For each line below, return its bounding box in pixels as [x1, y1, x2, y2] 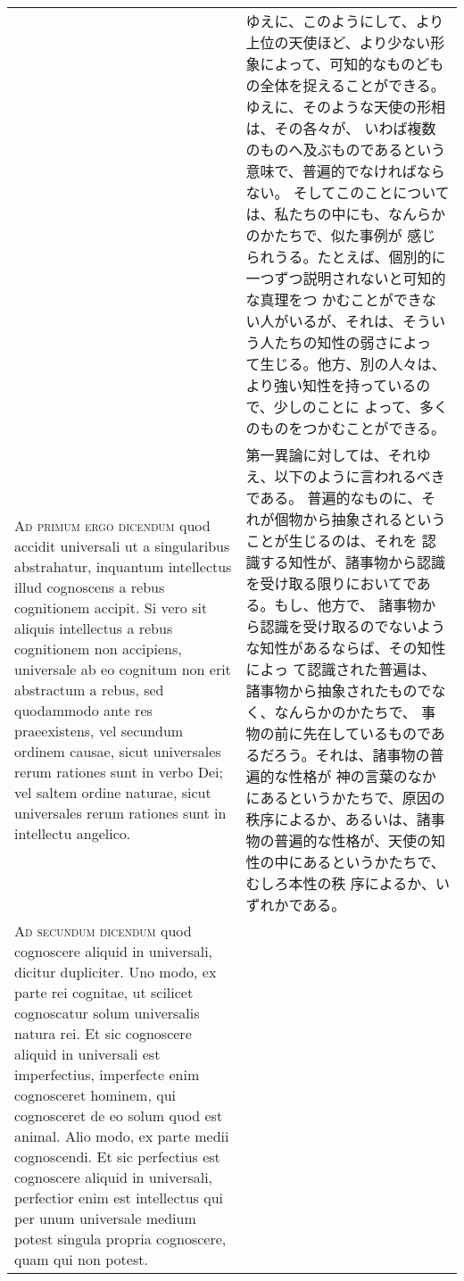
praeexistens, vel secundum [14, 720, 184, 741]
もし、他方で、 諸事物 [274, 595, 422, 615]
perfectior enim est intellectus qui [14, 1187, 224, 1208]
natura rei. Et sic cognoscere [14, 1023, 192, 1044]
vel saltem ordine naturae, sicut [14, 782, 211, 803]
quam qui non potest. [14, 1249, 148, 1269]
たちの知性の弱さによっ [274, 332, 431, 353]
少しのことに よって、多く [273, 396, 449, 417]
